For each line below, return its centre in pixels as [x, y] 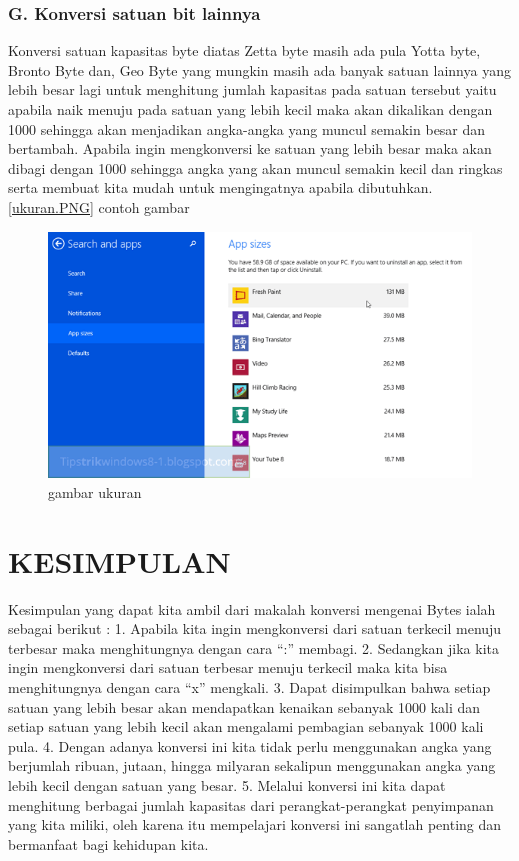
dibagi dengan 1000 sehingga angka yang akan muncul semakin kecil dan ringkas [255, 167]
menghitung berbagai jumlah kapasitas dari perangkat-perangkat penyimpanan [251, 804]
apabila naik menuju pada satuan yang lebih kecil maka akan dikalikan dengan [250, 109]
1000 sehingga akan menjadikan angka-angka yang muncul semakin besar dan [247, 128]
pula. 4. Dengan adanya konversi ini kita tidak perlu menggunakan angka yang [250, 745]
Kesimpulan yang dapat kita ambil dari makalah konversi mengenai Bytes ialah [252, 608]
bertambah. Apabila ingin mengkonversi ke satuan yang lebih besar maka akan [250, 148]
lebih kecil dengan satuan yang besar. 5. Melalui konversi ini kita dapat [227, 785]
